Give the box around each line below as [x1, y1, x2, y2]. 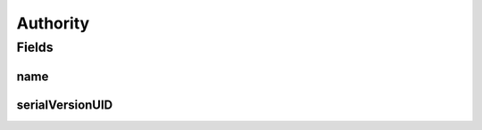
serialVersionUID [16, 97, 113, 112]
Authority [16, 13, 90, 33]
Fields [16, 39, 54, 55]
